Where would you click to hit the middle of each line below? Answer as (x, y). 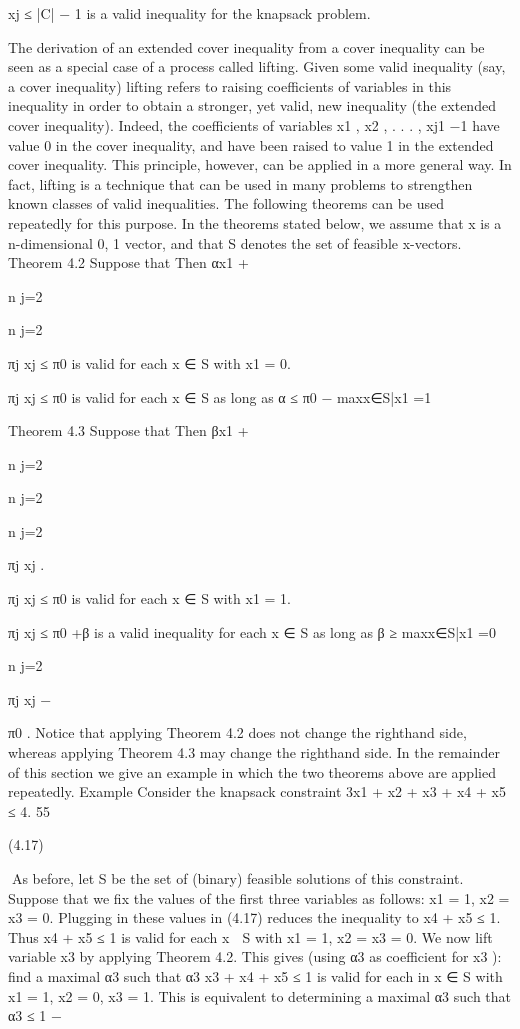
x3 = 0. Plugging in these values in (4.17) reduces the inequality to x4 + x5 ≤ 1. (254, 917)
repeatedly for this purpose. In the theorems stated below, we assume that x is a (255, 222)
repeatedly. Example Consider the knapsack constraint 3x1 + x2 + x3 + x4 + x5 (257, 791)
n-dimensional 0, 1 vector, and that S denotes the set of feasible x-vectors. (235, 242)
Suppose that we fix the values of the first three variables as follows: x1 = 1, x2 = (259, 897)
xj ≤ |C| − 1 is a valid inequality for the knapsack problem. (189, 13)
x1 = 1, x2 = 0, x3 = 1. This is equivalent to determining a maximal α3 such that (260, 995)
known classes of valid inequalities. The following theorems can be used (226, 203)
